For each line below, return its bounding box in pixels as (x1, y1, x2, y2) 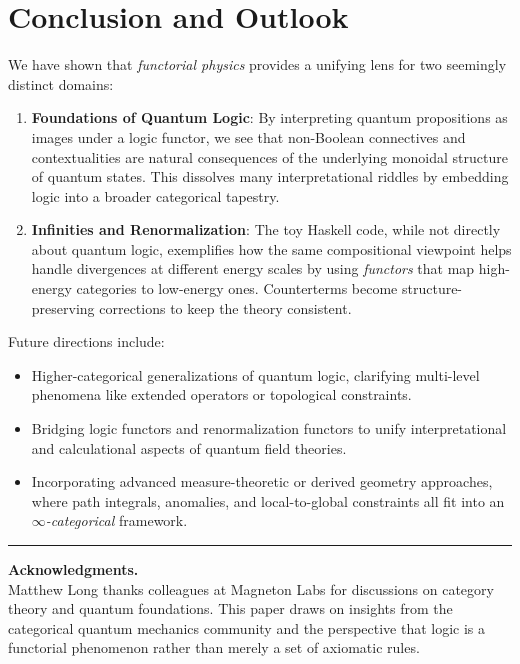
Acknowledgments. (8, 559, 139, 579)
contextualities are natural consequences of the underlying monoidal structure (31, 146, 508, 167)
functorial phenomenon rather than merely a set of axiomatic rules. (8, 637, 420, 658)
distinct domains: (8, 73, 114, 94)
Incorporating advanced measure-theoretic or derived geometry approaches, (31, 471, 493, 492)
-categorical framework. (45, 510, 188, 531)
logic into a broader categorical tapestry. (31, 185, 280, 206)
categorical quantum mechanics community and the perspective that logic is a (8, 617, 486, 638)
